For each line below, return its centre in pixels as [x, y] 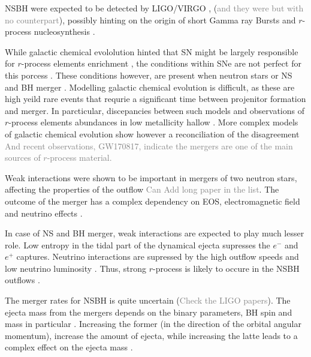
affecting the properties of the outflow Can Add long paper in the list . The [142, 189]
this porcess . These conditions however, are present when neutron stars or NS [149, 75]
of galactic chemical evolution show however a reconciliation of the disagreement [152, 133]
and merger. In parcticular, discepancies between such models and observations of [155, 110]
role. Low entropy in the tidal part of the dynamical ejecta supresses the [138, 244]
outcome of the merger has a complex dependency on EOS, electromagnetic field [153, 201]
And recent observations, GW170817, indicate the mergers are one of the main [149, 145]
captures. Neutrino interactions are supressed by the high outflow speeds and [158, 256]
